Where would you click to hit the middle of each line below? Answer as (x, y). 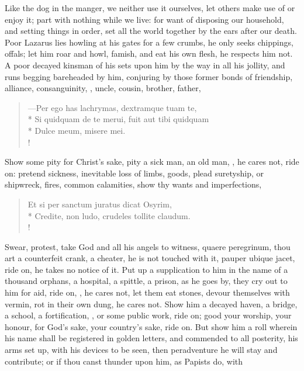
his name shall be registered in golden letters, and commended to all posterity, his (151, 338)
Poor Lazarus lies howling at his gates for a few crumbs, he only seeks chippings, (149, 42)
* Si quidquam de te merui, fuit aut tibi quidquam (118, 119)
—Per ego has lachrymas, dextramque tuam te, (112, 107)
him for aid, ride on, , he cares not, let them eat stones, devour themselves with (147, 292)
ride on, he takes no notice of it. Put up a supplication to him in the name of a (146, 269)
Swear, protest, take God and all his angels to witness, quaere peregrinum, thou (148, 246)
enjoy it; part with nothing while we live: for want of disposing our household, (144, 19)
